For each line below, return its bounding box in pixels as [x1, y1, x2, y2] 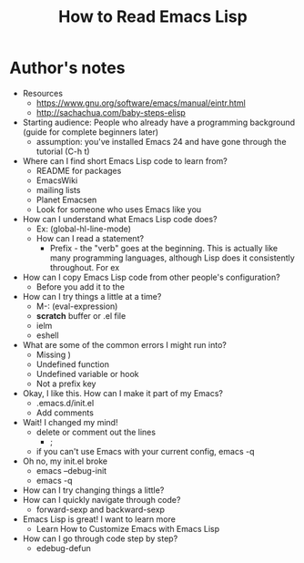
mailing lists [35, 184, 81, 195]
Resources [22, 87, 64, 98]
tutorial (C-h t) [35, 146, 90, 157]
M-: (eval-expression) [35, 301, 118, 312]
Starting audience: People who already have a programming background [22, 117, 296, 128]
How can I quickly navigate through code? [22, 494, 181, 505]
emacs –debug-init [35, 465, 107, 476]
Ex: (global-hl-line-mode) [35, 223, 132, 234]
